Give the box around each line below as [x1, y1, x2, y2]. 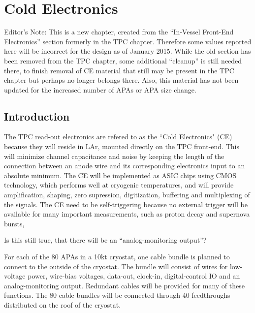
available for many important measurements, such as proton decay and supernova [4, 209, 250, 219]
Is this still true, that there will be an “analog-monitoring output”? [4, 235, 207, 245]
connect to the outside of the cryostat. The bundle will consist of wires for [4, 261, 228, 271]
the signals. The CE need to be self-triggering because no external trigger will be [4, 199, 248, 209]
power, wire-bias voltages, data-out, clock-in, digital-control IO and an [28, 271, 240, 281]
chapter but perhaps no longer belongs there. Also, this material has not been [4, 75, 239, 85]
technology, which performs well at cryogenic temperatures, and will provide [4, 180, 234, 190]
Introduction [4, 108, 70, 124]
